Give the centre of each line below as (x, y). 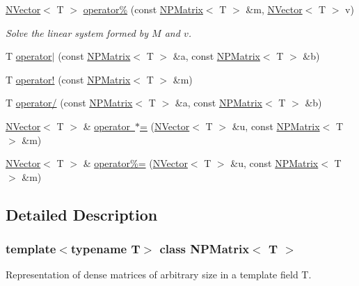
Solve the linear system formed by (77, 32)
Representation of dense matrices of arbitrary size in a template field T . (159, 275)
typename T (105, 249)
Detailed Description (82, 214)
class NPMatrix (205, 249)
